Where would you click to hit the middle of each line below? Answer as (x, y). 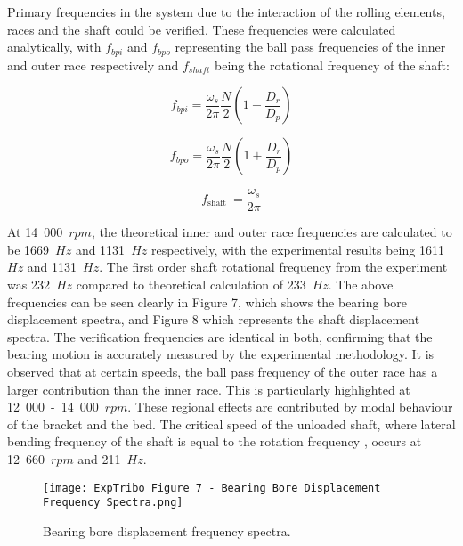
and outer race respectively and (93, 65)
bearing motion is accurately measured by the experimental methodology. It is (221, 354)
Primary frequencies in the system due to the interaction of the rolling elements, (226, 12)
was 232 (28, 285)
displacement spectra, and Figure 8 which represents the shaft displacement (214, 319)
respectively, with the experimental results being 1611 (297, 249)
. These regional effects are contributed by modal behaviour (290, 407)
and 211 (99, 459)
